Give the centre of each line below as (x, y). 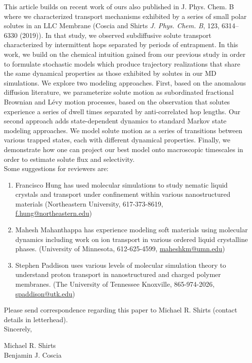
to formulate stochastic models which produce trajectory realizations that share (122, 63)
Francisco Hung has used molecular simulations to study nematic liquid (121, 184)
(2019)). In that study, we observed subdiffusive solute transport (116, 35)
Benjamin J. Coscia (33, 354)
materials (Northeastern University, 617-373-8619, (89, 203)
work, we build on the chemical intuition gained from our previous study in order (125, 54)
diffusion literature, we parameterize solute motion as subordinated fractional (119, 92)
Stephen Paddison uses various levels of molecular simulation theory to (121, 265)
